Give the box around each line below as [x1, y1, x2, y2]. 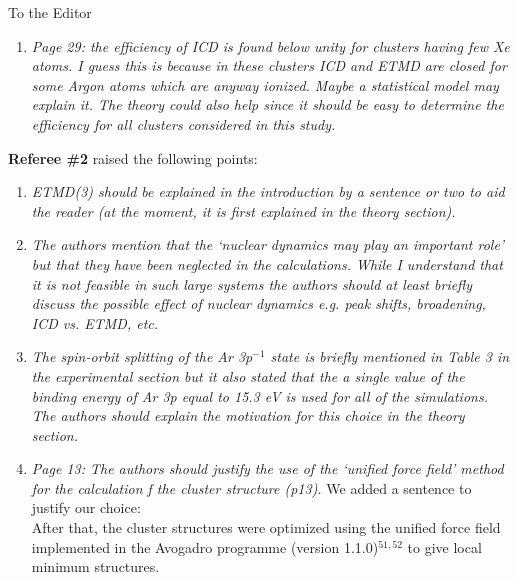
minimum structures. [31, 556, 160, 577]
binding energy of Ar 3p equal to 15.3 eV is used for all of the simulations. [31, 385, 488, 406]
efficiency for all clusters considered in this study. [31, 113, 336, 134]
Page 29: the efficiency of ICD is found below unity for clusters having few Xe [31, 35, 510, 56]
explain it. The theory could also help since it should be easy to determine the [31, 94, 504, 115]
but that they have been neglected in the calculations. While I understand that [31, 253, 503, 274]
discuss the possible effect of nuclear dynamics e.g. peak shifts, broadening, [31, 293, 486, 314]
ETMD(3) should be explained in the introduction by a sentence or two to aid [31, 181, 505, 202]
